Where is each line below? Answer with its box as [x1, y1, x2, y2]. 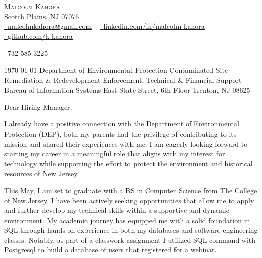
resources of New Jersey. [4, 168, 79, 179]
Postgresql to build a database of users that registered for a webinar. [4, 244, 217, 255]
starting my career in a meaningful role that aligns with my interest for [4, 148, 225, 159]
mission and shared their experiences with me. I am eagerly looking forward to [4, 138, 248, 149]
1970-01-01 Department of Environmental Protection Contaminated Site [4, 64, 228, 75]
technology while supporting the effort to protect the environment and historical [4, 158, 253, 168]
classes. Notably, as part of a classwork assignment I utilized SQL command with [4, 234, 256, 245]
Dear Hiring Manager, [4, 101, 72, 112]
